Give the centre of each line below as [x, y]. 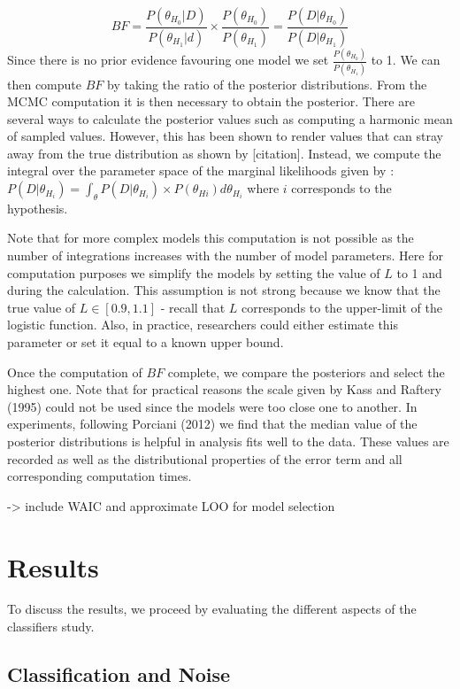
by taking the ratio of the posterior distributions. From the [267, 84]
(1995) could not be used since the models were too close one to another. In [212, 406]
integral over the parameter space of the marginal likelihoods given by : [201, 170]
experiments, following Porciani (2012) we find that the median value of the [212, 424]
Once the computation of [75, 372]
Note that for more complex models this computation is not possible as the [211, 238]
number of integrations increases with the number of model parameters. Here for [225, 255]
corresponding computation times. [100, 476]
